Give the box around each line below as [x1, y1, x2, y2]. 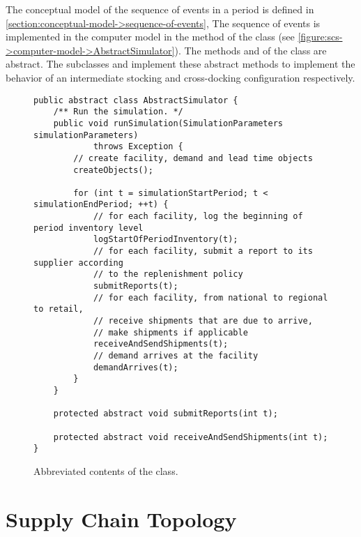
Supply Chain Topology [6, 504, 237, 533]
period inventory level [33, 222, 144, 233]
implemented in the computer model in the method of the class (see [6, 29, 295, 44]
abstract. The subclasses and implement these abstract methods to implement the [6, 56, 355, 71]
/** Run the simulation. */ [53, 107, 183, 117]
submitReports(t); [93, 281, 178, 292]
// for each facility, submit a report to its [93, 246, 313, 257]
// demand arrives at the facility [93, 351, 259, 361]
